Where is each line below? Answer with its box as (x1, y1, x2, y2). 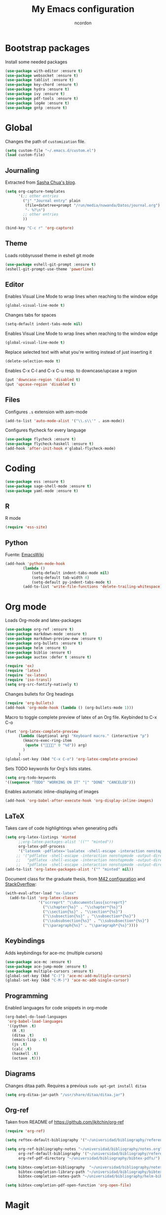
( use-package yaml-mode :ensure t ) (5, 488, 79, 494)
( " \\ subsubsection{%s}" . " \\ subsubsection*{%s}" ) (42, 918, 149, 924)
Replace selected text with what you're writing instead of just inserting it (5, 349, 152, 355)
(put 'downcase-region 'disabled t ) (5, 377, 81, 382)
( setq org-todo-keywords (5, 775, 56, 780)
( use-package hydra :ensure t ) (5, 87, 70, 92)
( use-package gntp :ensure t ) (5, 105, 68, 110)
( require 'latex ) (5, 668, 41, 673)
